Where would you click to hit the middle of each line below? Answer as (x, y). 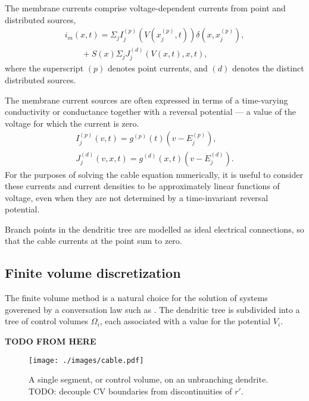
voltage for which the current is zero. (72, 123)
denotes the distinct (268, 68)
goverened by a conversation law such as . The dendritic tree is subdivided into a (152, 309)
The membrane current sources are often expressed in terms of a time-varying (146, 100)
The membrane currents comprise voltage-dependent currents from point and (145, 8)
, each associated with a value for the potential (185, 321)
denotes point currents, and (157, 68)
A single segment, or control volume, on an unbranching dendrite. (149, 379)
